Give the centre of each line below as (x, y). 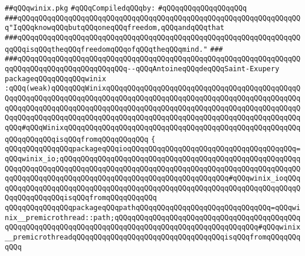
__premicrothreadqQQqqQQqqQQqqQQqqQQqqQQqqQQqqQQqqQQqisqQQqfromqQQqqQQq (153, 237)
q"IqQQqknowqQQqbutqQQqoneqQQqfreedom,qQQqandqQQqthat (115, 28)
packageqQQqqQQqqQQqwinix (55, 79)
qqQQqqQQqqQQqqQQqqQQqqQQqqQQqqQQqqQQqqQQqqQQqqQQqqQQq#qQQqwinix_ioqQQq (153, 179)
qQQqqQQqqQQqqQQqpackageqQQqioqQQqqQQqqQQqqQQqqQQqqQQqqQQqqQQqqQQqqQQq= (153, 149)
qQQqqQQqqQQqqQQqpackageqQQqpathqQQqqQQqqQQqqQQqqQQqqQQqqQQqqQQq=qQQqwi (153, 208)
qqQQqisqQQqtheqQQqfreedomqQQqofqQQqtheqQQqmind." (106, 49)
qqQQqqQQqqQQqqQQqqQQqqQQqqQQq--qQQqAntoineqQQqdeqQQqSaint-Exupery (142, 69)
